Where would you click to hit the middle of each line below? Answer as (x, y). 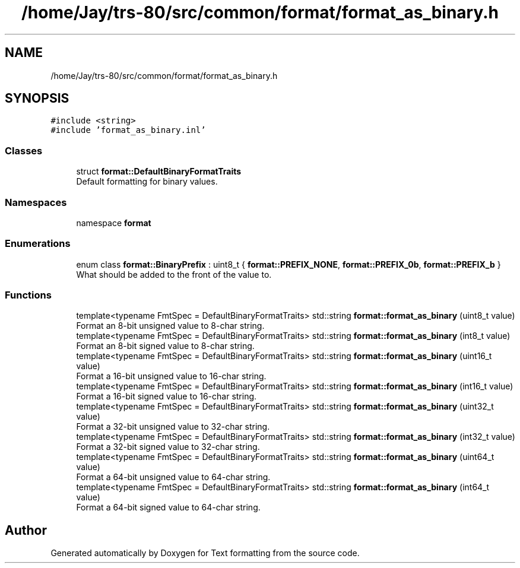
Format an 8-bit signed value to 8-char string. (165, 346)
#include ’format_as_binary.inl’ (128, 130)
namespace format (114, 223)
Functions (28, 295)
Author (26, 530)
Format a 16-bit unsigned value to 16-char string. (171, 376)
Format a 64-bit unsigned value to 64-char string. (173, 477)
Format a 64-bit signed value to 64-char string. (168, 507)
